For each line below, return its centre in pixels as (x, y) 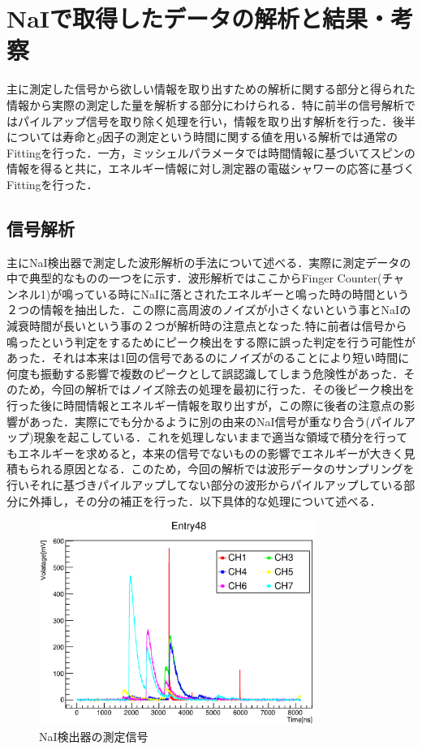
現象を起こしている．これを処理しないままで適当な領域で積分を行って (221, 437)
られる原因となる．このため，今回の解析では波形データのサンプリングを (222, 469)
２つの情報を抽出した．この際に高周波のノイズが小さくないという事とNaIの (209, 310)
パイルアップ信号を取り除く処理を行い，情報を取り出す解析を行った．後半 (216, 121)
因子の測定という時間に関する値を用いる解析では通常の (250, 137)
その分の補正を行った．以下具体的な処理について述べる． (228, 500)
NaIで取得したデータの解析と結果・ (199, 18)
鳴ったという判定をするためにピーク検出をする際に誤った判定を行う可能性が (211, 341)
